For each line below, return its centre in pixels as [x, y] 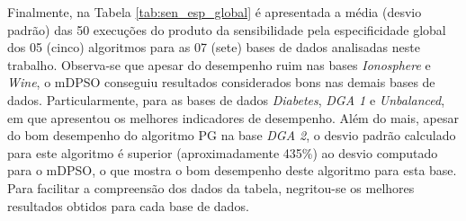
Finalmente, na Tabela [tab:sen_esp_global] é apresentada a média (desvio [215, 12]
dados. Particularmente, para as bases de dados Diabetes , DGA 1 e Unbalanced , [226, 99]
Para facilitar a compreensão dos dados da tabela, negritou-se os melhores [211, 187]
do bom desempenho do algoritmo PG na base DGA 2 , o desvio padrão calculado [232, 135]
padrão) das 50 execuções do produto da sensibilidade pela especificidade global [227, 29]
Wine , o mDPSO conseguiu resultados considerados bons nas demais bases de [221, 82]
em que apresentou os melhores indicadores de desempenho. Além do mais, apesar [233, 117]
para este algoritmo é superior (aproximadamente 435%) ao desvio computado [223, 152]
